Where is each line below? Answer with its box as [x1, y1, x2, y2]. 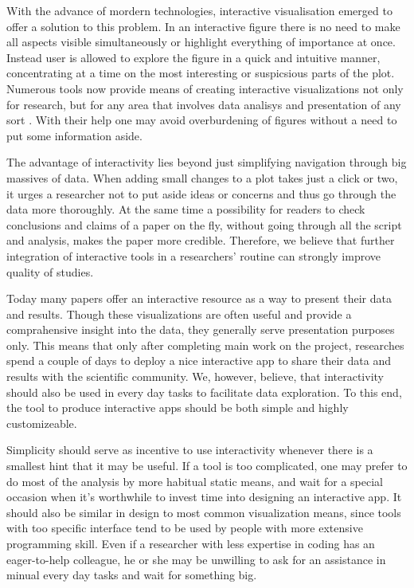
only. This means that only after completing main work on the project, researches [6, 336, 404, 353]
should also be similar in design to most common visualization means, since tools [6, 504, 401, 520]
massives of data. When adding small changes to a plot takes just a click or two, [6, 169, 398, 186]
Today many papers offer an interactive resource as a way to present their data [6, 290, 392, 307]
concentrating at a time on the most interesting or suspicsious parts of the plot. [6, 65, 395, 81]
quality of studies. [6, 263, 94, 280]
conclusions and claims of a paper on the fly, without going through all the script [6, 216, 402, 233]
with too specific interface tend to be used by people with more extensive [6, 519, 363, 536]
